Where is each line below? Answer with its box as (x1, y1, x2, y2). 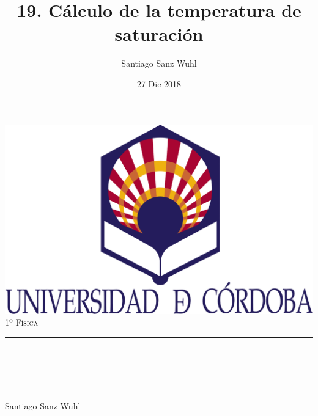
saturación (114, 21, 204, 46)
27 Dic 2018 (136, 77, 182, 90)
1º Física (5, 316, 39, 329)
